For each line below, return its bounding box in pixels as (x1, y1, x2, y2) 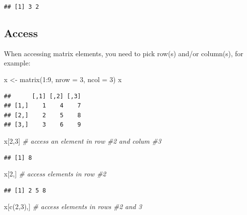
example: (4, 58, 31, 68)
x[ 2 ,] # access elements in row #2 (4, 169, 106, 179)
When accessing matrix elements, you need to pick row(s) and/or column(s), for (4, 48, 244, 58)
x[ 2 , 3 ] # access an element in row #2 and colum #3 (4, 135, 161, 146)
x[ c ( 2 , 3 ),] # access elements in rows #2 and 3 (4, 201, 142, 212)
